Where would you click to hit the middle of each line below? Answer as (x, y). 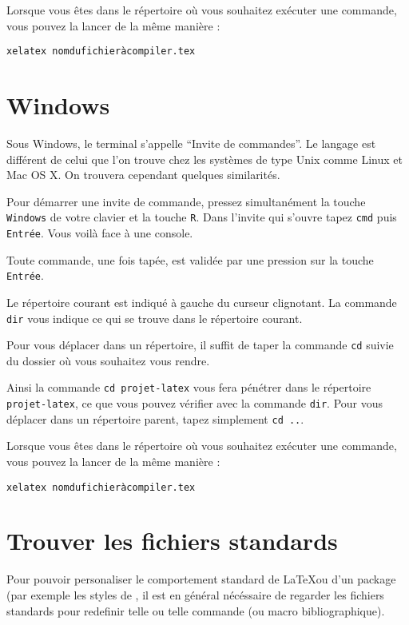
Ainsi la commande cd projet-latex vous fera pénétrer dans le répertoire (189, 387)
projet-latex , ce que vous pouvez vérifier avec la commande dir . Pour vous (195, 403)
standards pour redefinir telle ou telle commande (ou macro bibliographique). (196, 610)
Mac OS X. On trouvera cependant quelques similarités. (143, 175)
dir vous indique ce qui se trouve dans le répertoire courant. (155, 318)
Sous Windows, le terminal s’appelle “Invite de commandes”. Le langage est (191, 143)
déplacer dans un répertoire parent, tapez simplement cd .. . (155, 418)
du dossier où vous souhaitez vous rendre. (108, 360)
